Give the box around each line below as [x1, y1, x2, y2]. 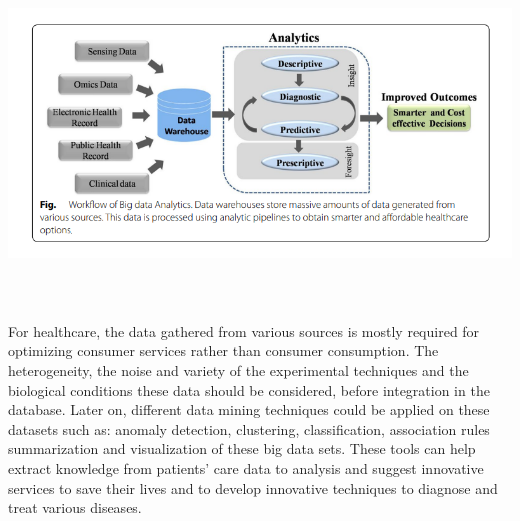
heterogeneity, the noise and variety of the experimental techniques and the [8, 359, 469, 380]
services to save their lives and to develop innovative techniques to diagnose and [8, 477, 498, 498]
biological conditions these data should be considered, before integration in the [8, 379, 490, 400]
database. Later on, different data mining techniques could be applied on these [8, 399, 490, 420]
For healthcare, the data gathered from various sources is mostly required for [8, 320, 480, 341]
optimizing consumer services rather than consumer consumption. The [8, 340, 439, 361]
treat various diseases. [8, 497, 142, 518]
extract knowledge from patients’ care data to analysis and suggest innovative [8, 457, 484, 478]
